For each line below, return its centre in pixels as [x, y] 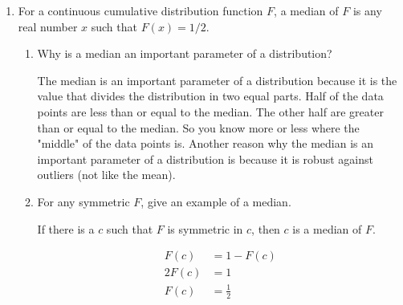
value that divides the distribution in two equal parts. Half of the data [210, 96]
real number [48, 26]
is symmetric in [205, 228]
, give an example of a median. [216, 201]
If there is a [66, 228]
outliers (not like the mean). [106, 175]
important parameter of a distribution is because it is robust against [205, 159]
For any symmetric [83, 201]
